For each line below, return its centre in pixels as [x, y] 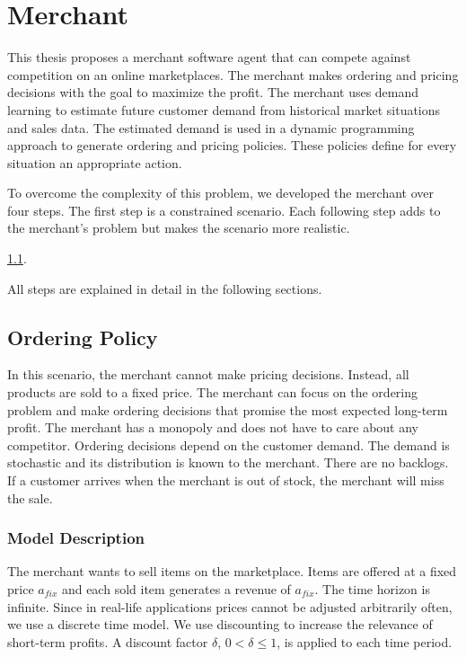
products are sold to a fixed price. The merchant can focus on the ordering [213, 392]
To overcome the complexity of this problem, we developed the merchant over [221, 193]
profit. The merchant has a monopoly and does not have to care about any [213, 427]
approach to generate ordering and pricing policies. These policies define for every [232, 145]
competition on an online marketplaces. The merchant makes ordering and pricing [233, 74]
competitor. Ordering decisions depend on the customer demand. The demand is [229, 444]
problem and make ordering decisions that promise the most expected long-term [228, 409]
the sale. [30, 497]
